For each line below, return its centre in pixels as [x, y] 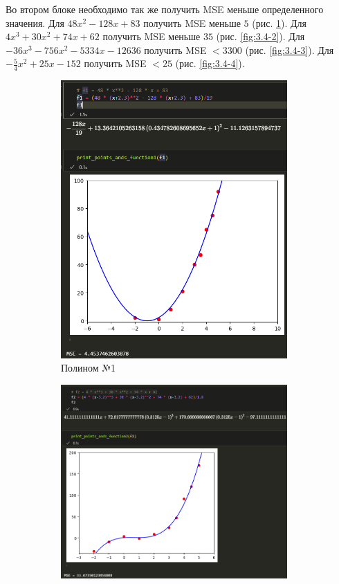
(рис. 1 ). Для [279, 22]
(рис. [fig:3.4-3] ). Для [290, 49]
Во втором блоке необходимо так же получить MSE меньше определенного [165, 9]
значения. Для [35, 22]
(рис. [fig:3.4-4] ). [210, 63]
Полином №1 [88, 368]
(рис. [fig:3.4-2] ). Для [260, 36]
